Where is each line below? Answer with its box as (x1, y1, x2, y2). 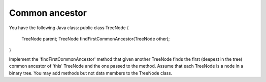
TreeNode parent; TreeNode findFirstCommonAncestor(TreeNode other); (21, 36, 170, 41)
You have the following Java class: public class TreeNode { (9, 25, 129, 31)
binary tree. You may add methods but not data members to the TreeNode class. (9, 70, 172, 76)
